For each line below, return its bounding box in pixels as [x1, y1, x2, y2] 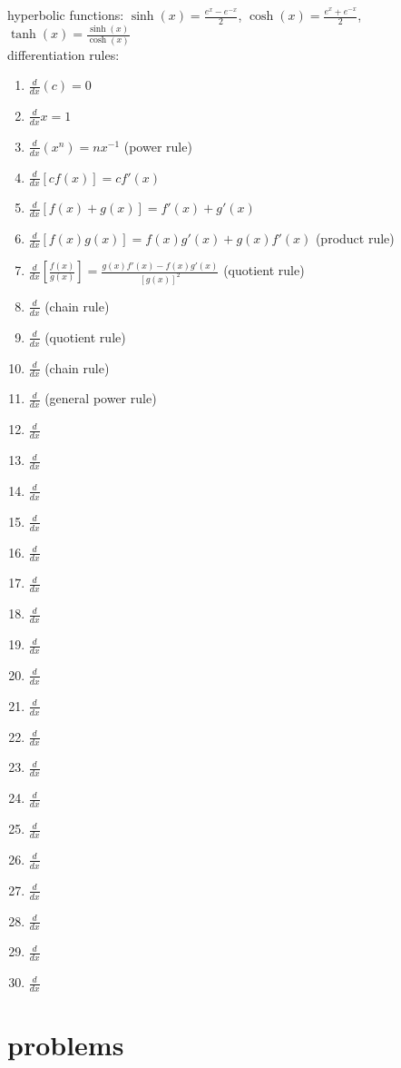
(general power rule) [44, 389, 157, 408]
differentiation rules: [7, 44, 120, 64]
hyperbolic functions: [7, 5, 124, 24]
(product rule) [315, 229, 395, 248]
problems [7, 1026, 124, 1063]
